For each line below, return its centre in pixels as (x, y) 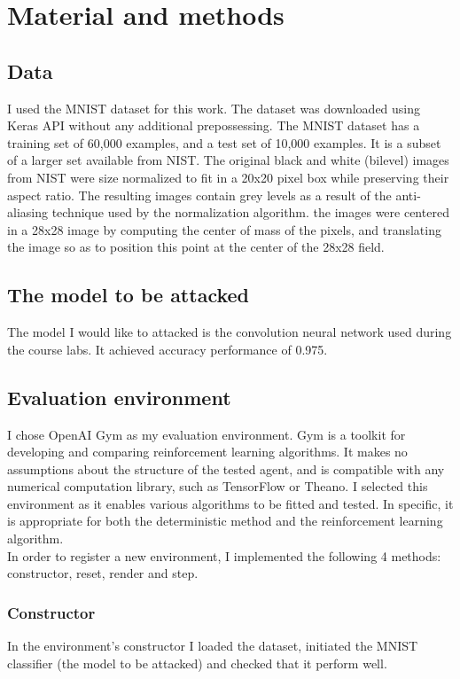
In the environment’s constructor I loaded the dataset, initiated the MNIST (213, 646)
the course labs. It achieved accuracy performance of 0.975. (168, 349)
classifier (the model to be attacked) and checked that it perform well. (197, 663)
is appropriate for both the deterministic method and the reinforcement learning (225, 521)
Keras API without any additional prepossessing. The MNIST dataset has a (214, 125)
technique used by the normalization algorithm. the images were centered (250, 212)
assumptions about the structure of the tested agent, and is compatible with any (226, 468)
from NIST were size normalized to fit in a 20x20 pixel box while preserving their (228, 177)
